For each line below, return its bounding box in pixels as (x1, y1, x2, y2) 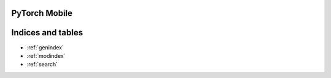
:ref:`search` (26, 61, 58, 68)
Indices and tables (11, 27, 83, 38)
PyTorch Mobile (11, 8, 73, 18)
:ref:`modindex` (26, 52, 66, 59)
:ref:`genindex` (26, 43, 64, 51)
